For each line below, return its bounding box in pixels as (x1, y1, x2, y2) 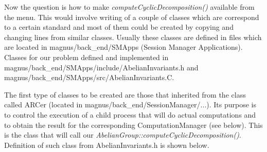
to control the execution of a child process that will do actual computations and (4, 109, 256, 120)
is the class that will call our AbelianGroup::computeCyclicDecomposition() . (4, 129, 241, 140)
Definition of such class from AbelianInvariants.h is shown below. (4, 139, 209, 150)
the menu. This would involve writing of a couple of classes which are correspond (4, 11, 259, 22)
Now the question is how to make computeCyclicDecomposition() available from (4, 2, 255, 12)
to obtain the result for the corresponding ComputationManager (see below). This (4, 119, 263, 130)
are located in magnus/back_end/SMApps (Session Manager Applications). (4, 42, 243, 52)
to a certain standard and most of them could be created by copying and (4, 22, 234, 32)
